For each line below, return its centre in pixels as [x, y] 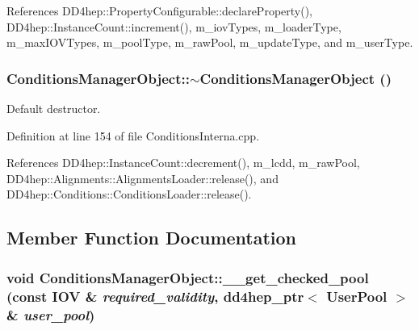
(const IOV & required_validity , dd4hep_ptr [155, 296]
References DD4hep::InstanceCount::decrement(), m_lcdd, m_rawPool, [183, 163]
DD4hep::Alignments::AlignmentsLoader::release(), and [142, 178]
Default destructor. [54, 108]
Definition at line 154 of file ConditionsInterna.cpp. [133, 135]
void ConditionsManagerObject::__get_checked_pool [188, 277]
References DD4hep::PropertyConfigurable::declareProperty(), [159, 10]
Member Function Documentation [152, 238]
